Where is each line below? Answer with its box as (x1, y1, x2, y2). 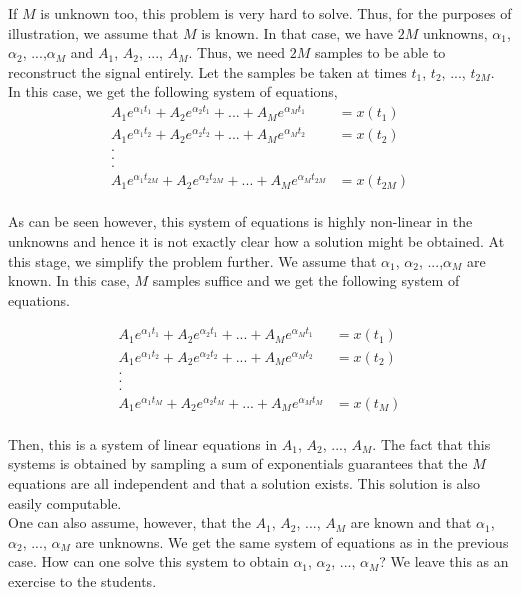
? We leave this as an (379, 551, 509, 572)
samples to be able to (314, 42, 446, 63)
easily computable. (8, 492, 122, 513)
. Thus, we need (188, 42, 285, 63)
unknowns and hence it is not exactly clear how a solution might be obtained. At (8, 231, 505, 252)
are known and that (350, 512, 472, 533)
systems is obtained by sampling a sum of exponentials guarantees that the (8, 453, 468, 474)
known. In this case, (8, 270, 130, 291)
